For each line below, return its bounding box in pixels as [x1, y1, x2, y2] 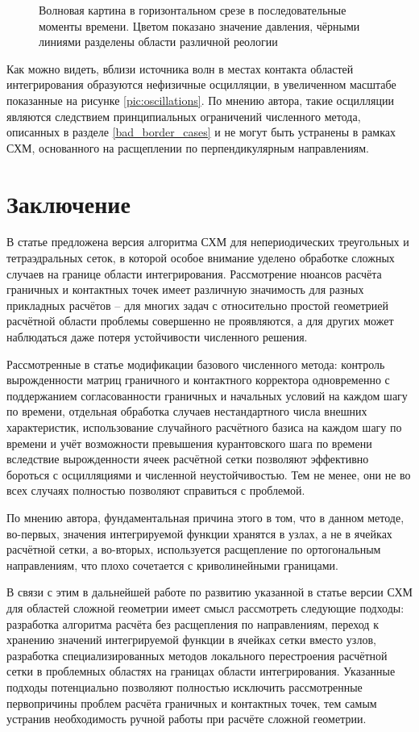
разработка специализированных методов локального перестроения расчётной [6, 646, 388, 663]
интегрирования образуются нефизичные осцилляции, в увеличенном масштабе [6, 76, 396, 93]
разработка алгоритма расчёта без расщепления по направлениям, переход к [6, 615, 379, 632]
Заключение [6, 186, 131, 220]
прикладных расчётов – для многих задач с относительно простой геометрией [6, 296, 389, 313]
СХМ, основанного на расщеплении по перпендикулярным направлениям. [6, 139, 369, 156]
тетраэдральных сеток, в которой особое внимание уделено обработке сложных [6, 249, 395, 266]
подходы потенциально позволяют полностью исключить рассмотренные [6, 678, 363, 695]
